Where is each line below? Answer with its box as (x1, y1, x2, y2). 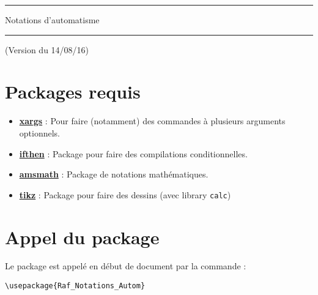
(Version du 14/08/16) (5, 43, 89, 56)
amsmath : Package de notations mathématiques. (19, 168, 209, 181)
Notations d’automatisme (5, 13, 100, 26)
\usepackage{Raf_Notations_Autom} (5, 282, 146, 291)
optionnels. (19, 126, 61, 139)
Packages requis (5, 79, 141, 104)
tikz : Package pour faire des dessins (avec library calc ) (19, 188, 231, 201)
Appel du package (5, 224, 160, 249)
